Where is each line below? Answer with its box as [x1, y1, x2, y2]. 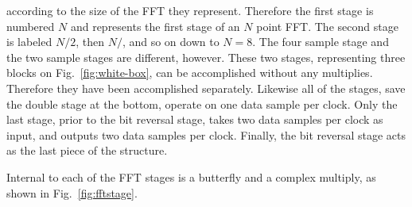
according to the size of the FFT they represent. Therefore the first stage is [6, 2, 374, 18]
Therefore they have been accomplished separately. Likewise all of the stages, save [6, 79, 406, 96]
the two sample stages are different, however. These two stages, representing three [6, 48, 406, 65]
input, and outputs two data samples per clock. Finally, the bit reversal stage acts [6, 126, 406, 143]
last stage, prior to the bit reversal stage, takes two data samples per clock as [6, 111, 383, 128]
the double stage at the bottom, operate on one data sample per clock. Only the [6, 95, 398, 112]
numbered [6, 17, 55, 34]
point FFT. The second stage [256, 17, 398, 34]
